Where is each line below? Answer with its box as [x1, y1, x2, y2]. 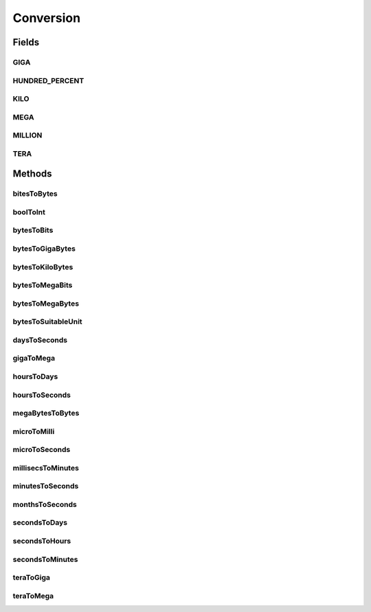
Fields [12, 36, 40, 48]
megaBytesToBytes [12, 409, 80, 418]
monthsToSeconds [12, 499, 77, 509]
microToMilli [12, 427, 55, 436]
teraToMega [12, 591, 54, 600]
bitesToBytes [12, 189, 58, 199]
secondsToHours [12, 536, 71, 546]
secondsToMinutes [12, 554, 78, 564]
